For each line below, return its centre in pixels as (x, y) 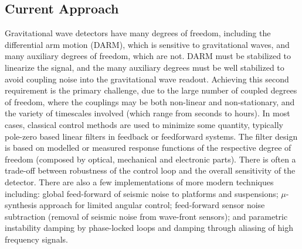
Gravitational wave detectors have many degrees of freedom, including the (138, 33)
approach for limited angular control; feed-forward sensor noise (152, 205)
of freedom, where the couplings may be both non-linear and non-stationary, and (150, 101)
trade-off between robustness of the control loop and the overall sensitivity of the (150, 170)
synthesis (21, 205)
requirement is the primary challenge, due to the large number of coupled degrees (151, 90)
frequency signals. (36, 239)
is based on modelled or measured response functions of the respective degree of (148, 148)
